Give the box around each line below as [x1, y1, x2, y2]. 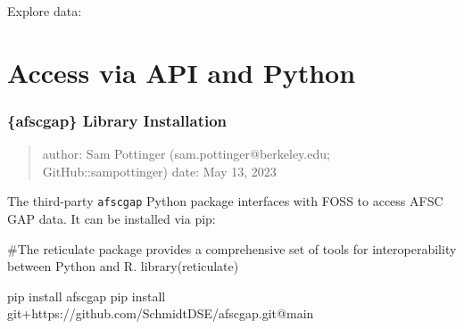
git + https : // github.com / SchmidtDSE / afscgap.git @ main [7, 304, 314, 323]
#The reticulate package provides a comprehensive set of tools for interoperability [7, 239, 457, 258]
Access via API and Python [7, 53, 356, 90]
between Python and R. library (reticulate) [7, 257, 239, 276]
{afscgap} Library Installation [7, 109, 228, 131]
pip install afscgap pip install [7, 286, 166, 305]
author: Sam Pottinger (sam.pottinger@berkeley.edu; [42, 144, 330, 163]
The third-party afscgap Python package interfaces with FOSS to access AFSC [7, 192, 443, 210]
